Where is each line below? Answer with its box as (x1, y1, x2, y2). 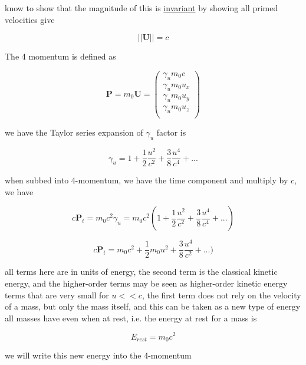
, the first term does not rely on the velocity (142, 288, 301, 301)
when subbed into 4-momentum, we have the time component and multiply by (5, 174, 288, 186)
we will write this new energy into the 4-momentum (5, 348, 192, 361)
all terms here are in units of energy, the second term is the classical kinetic (5, 265, 278, 278)
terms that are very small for (5, 288, 109, 301)
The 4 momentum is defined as (5, 50, 116, 63)
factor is (156, 126, 186, 139)
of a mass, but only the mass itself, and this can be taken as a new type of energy (5, 300, 301, 313)
